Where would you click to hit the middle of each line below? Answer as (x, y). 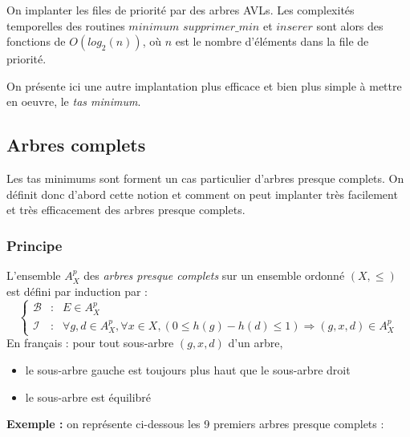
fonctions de (36, 41)
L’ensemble (34, 275)
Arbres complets (76, 145)
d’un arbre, (256, 343)
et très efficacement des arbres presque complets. (126, 210)
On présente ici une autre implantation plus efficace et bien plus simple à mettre (204, 85)
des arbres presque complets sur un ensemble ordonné (214, 275)
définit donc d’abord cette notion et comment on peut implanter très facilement (202, 194)
